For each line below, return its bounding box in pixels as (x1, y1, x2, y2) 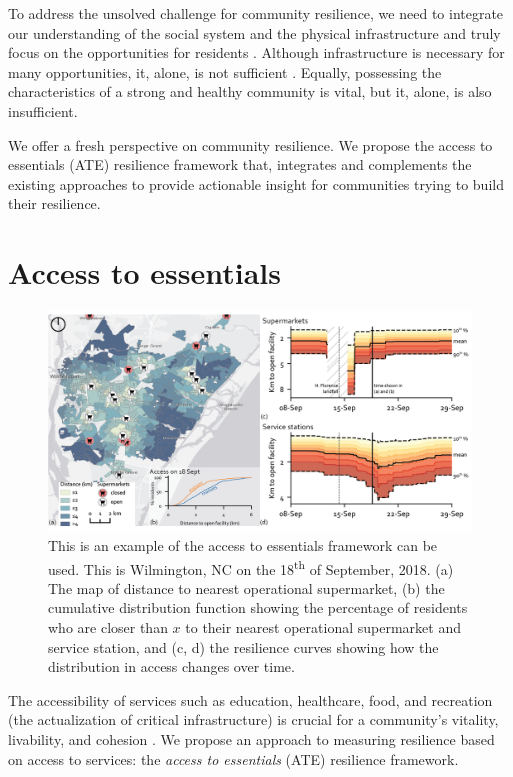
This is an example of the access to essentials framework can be (48, 534, 438, 555)
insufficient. (8, 100, 78, 121)
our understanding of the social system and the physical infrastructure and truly (8, 22, 501, 43)
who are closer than (48, 616, 168, 637)
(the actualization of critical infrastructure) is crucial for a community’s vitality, (8, 709, 499, 730)
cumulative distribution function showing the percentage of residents (48, 597, 468, 618)
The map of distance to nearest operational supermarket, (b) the (48, 577, 445, 598)
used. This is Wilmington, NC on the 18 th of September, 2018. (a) (48, 555, 454, 579)
